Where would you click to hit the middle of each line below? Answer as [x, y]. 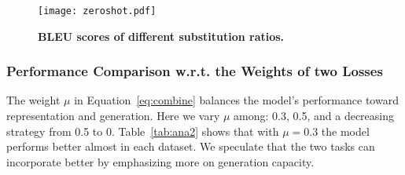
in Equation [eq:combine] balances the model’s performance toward [236, 100]
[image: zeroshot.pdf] [97, 11]
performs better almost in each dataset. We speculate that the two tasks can [191, 146]
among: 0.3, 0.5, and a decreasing [314, 116]
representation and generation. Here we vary [113, 116]
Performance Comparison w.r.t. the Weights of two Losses [195, 71]
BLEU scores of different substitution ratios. [161, 36]
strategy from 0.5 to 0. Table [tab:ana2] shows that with [143, 131]
